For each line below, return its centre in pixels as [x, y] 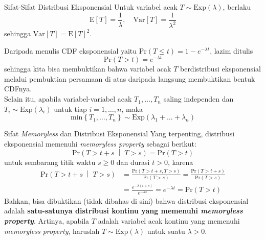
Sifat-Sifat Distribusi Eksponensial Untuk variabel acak [91, 7]
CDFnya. [18, 89]
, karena [180, 162]
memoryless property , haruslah [52, 231]
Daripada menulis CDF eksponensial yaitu [71, 50]
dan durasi [133, 162]
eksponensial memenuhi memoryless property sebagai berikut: [100, 143]
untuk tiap [70, 109]
